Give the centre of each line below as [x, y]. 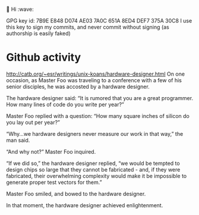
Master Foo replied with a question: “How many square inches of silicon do [98, 116]
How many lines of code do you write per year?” [65, 104]
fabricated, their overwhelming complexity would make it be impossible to [97, 176]
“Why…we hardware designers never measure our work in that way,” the [95, 133]
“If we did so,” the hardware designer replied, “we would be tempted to [93, 163]
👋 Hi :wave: [20, 9]
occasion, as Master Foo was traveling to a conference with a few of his [94, 80]
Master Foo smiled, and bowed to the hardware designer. [76, 194]
